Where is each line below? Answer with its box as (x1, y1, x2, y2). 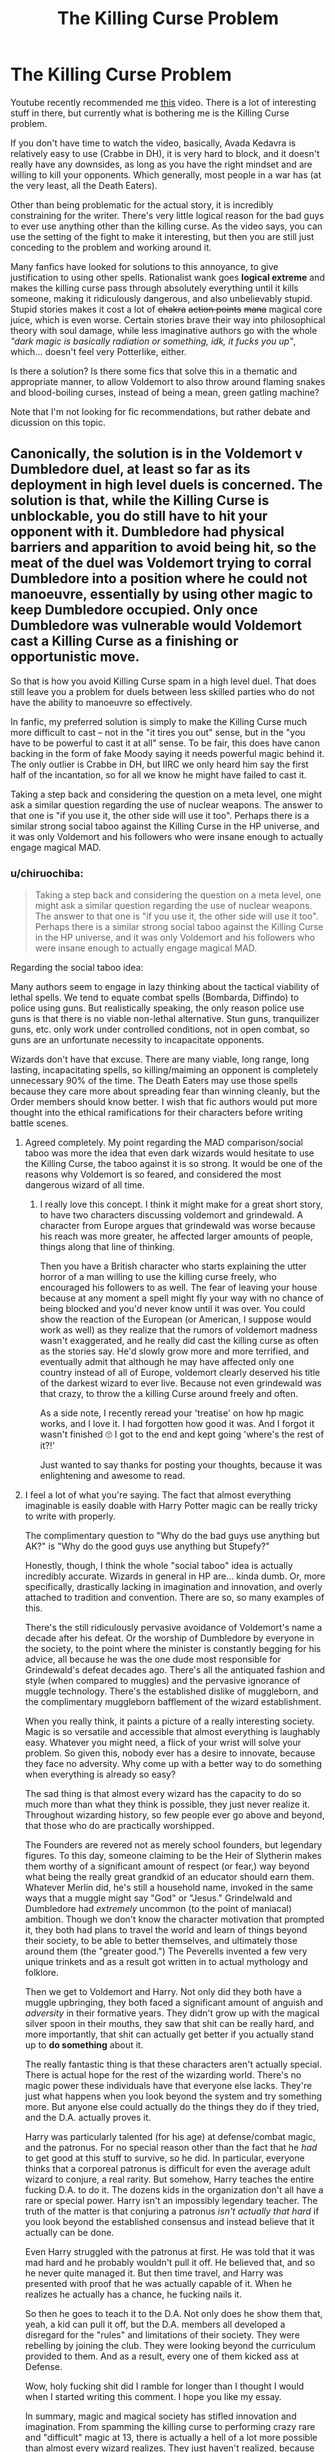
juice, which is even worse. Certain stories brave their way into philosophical (10, 313, 326, 326)
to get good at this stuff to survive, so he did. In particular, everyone (24, 2152, 305, 2164)
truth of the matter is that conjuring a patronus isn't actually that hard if (24, 2205, 320, 2217)
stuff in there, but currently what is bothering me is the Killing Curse (10, 107, 290, 119)
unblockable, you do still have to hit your (10, 508, 268, 525)
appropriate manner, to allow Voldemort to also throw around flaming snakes (10, 375, 326, 387)
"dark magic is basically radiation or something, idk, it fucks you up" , (10, 335, 297, 347)
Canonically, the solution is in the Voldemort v (10, 445, 303, 462)
